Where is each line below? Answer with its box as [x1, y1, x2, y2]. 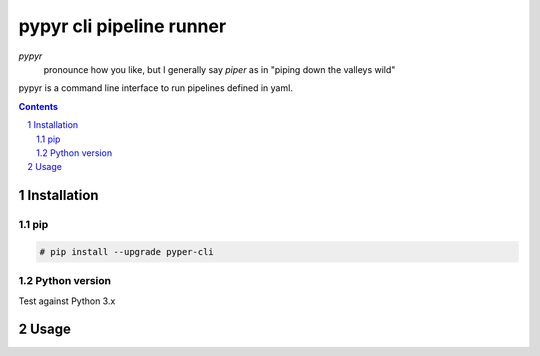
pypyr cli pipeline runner [18, 15, 227, 37]
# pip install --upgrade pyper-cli [39, 246, 214, 257]
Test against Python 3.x [18, 295, 116, 307]
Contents [18, 100, 59, 112]
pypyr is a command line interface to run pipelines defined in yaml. [18, 82, 294, 94]
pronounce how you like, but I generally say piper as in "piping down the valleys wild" [43, 63, 396, 75]
